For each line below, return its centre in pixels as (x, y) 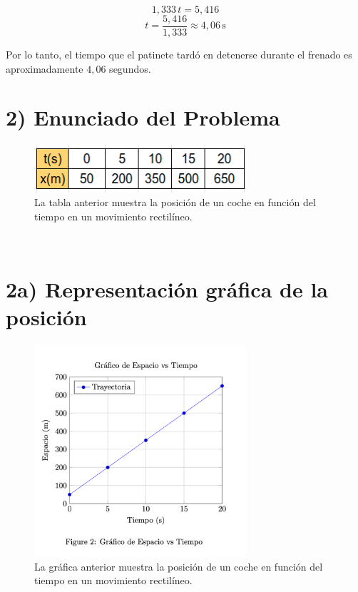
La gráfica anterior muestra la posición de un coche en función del (179, 566)
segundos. (130, 68)
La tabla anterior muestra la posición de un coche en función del (175, 202)
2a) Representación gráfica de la (167, 289)
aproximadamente (45, 68)
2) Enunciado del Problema (143, 117)
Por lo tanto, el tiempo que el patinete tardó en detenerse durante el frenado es (179, 55)
